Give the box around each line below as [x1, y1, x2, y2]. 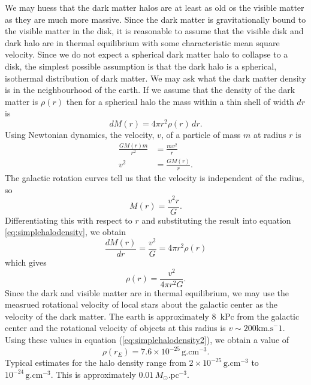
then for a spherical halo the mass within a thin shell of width [66, 95, 294, 107]
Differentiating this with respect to [5, 213, 132, 226]
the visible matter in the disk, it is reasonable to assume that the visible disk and [5, 25, 304, 37]
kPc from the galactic [220, 309, 300, 322]
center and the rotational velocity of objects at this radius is [5, 321, 226, 334]
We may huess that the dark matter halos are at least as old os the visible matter [5, 1, 304, 13]
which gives [5, 255, 47, 268]
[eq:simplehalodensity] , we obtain [5, 225, 126, 238]
